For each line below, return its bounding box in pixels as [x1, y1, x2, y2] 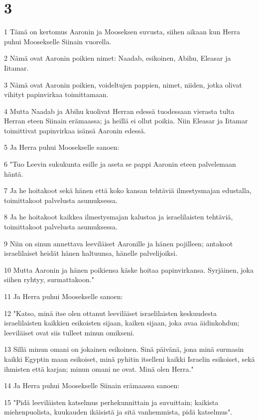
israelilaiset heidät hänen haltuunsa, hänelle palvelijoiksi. [4, 248, 178, 258]
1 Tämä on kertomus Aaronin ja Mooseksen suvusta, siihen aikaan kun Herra [4, 26, 240, 37]
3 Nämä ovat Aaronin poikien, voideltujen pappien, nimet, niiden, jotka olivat [4, 79, 242, 90]
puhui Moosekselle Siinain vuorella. [4, 36, 112, 46]
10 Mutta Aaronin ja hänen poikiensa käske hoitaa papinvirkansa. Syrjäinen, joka [4, 264, 254, 275]
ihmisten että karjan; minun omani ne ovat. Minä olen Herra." [4, 363, 194, 374]
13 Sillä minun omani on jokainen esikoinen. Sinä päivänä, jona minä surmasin [4, 344, 244, 354]
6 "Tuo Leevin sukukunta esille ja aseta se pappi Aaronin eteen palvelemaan [4, 159, 236, 169]
